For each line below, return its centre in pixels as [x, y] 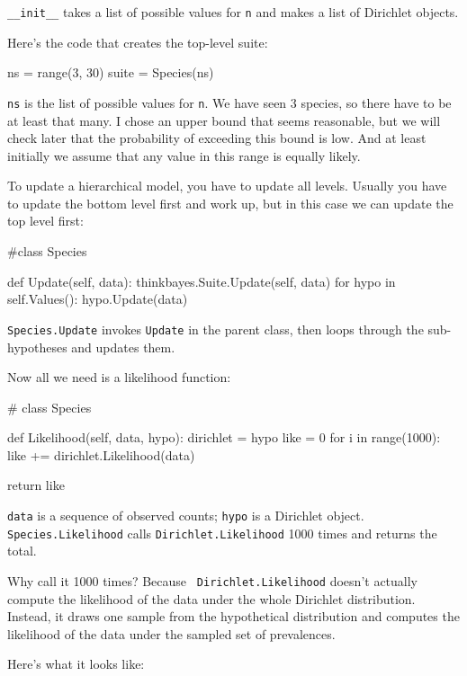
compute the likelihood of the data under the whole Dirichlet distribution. [211, 598]
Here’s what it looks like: [76, 664]
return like [36, 485]
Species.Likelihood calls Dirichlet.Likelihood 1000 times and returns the [222, 533]
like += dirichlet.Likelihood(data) [101, 454]
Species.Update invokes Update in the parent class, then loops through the [216, 329]
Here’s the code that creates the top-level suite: [138, 42]
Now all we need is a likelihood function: [119, 377]
